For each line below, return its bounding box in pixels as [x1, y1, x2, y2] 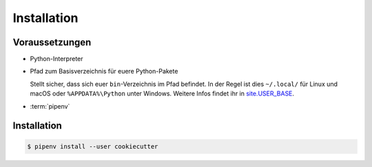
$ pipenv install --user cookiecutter [27, 142, 158, 151]
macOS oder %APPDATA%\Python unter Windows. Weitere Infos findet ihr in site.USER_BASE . [30, 89, 295, 98]
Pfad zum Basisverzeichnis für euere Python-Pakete [30, 67, 178, 76]
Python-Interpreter [30, 55, 83, 63]
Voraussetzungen [12, 36, 92, 48]
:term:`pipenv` [30, 102, 70, 110]
